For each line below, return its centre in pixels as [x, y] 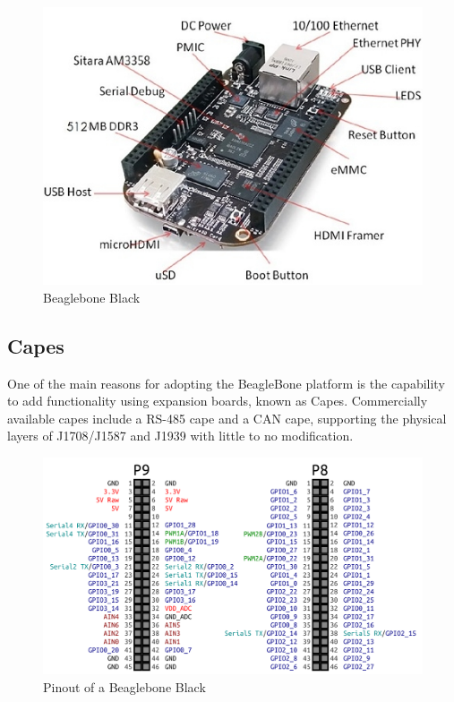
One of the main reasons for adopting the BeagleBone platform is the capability [226, 383]
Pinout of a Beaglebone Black [124, 686]
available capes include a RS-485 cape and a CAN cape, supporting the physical [227, 418]
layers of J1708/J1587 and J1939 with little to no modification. [180, 436]
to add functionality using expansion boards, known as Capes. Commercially [218, 401]
